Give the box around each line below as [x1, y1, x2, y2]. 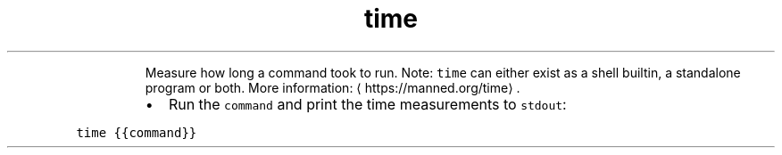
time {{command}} [76, 125, 197, 140]
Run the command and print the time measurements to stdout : [168, 94, 567, 113]
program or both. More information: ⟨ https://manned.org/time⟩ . [145, 79, 520, 95]
